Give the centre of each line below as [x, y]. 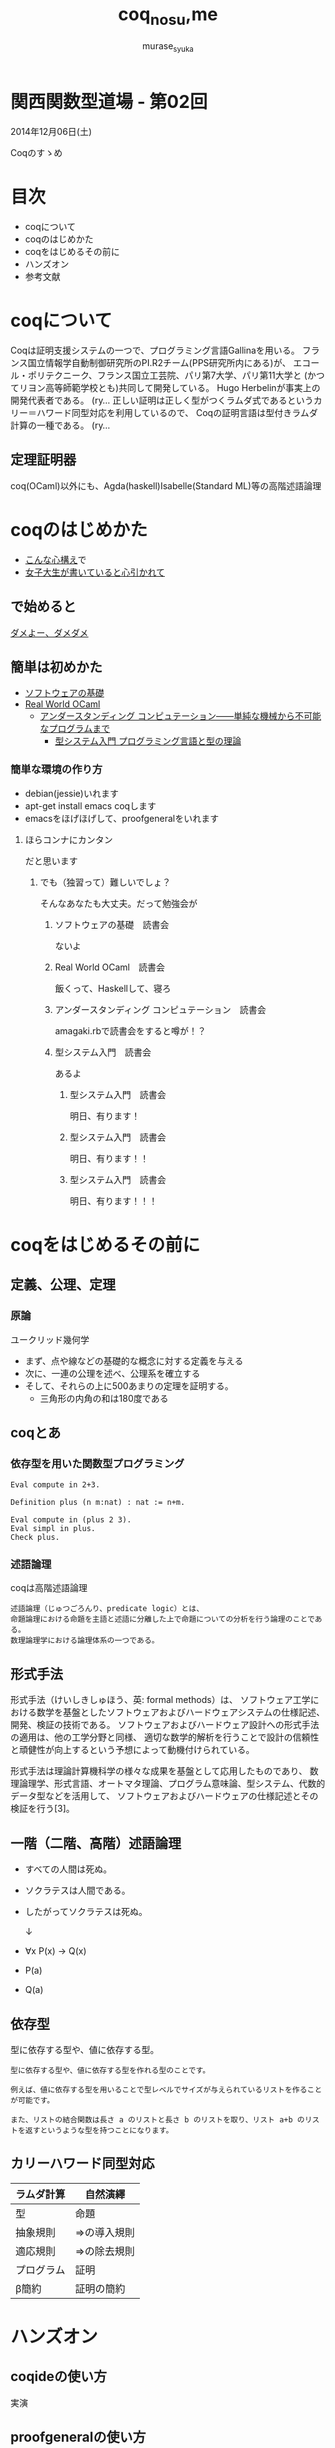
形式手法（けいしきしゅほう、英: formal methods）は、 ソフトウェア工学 [160, 1700]
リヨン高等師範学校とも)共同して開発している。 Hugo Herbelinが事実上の [169, 387]
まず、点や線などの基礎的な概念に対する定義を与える [134, 1360]
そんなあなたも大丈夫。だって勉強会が [118, 903]
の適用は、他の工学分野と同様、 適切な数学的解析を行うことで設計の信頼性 [165, 1737]
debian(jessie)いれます [71, 793]
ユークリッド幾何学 [50, 1339]
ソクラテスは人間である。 [77, 1890]
